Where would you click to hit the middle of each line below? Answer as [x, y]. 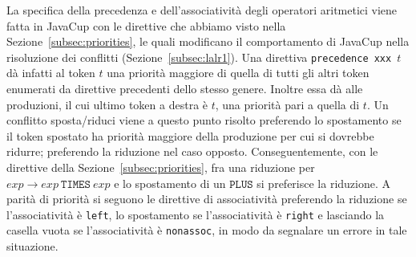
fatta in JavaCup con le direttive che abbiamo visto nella [146, 25]
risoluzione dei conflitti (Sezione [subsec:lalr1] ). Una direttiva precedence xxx [199, 57]
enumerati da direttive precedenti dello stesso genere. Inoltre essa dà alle [185, 89]
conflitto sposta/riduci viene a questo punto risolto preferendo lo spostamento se [204, 120]
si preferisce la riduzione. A [324, 183]
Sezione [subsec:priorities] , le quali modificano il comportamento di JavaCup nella [208, 41]
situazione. [32, 246]
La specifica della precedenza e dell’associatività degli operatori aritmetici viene [202, 10]
